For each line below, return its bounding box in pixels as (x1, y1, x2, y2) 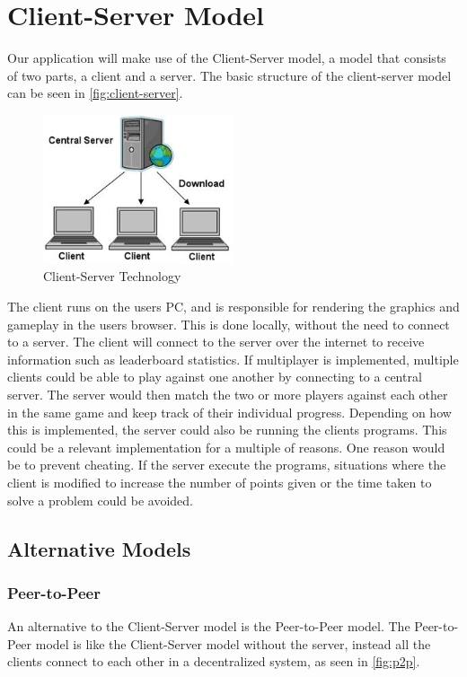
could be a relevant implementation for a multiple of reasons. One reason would (7, 437, 445, 456)
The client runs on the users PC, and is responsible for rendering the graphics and (7, 297, 460, 316)
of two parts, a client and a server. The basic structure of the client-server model (7, 66, 452, 84)
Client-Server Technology (43, 267, 181, 286)
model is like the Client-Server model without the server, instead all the (35, 634, 431, 653)
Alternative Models (7, 534, 191, 562)
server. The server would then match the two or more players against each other (7, 385, 448, 404)
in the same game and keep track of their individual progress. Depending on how (7, 402, 452, 421)
